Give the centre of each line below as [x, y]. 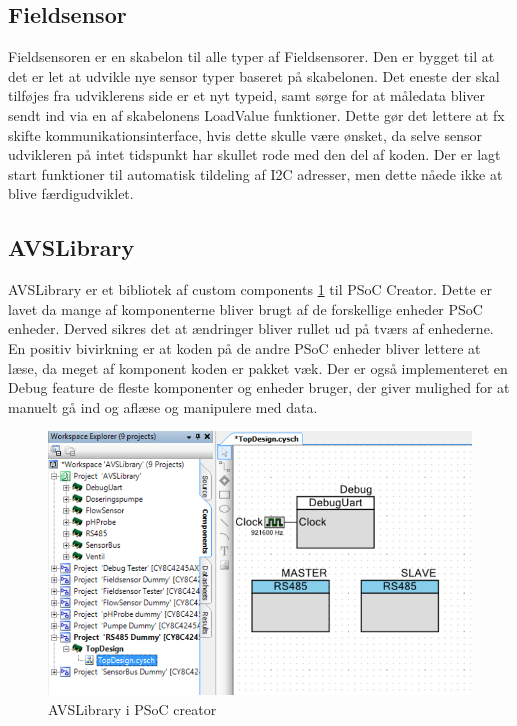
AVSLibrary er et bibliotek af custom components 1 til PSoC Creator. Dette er [250, 289]
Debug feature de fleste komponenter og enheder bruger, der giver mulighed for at [259, 387]
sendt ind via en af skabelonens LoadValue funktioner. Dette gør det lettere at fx [256, 114]
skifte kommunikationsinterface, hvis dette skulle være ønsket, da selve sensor [245, 134]
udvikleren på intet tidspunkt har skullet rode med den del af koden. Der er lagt [254, 154]
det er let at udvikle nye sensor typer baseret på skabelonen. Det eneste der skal [254, 75]
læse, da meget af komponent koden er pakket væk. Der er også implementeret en [258, 367]
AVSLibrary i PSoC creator [132, 708]
